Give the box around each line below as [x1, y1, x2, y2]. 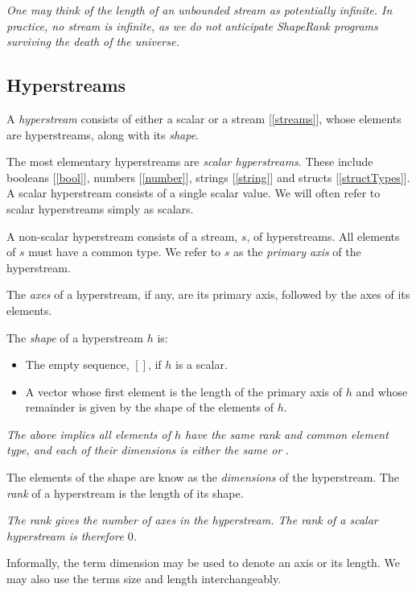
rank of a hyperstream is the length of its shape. [6, 484, 244, 501]
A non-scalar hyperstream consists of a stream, [6, 227, 238, 244]
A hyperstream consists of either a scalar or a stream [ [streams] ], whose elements [6, 110, 402, 126]
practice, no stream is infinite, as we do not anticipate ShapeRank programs [6, 17, 378, 34]
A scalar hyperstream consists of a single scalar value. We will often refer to [6, 184, 381, 201]
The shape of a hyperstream [6, 329, 143, 346]
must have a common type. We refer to [28, 243, 221, 260]
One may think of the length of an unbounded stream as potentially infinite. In [6, 2, 393, 18]
